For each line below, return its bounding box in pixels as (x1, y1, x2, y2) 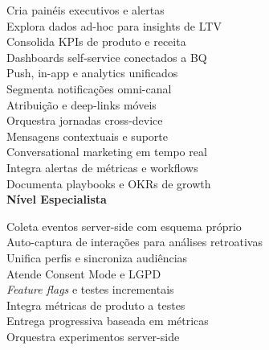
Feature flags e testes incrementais (6, 281, 174, 298)
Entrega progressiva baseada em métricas (6, 312, 209, 329)
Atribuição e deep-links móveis (6, 96, 157, 113)
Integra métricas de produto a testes (6, 296, 185, 313)
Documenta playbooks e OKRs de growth (6, 175, 211, 191)
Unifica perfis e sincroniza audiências (6, 249, 188, 266)
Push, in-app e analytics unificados (6, 64, 178, 81)
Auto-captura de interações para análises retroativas (6, 233, 263, 250)
